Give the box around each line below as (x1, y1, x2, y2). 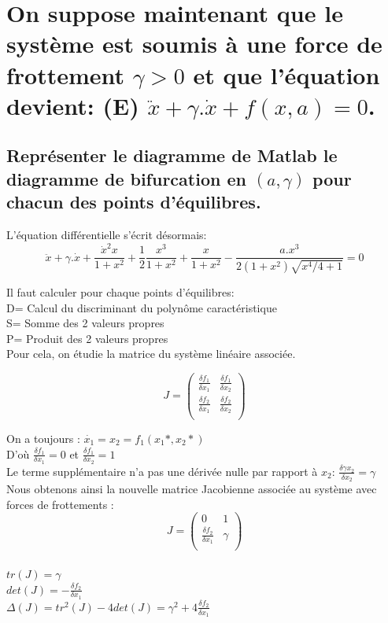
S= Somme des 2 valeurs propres (6, 315, 164, 331)
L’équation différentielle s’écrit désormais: (6, 226, 207, 242)
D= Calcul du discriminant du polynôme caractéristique (6, 299, 277, 315)
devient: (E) (6, 89, 139, 121)
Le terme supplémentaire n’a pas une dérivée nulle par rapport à (6, 463, 318, 479)
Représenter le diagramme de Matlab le (6, 143, 338, 168)
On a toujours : (6, 429, 80, 446)
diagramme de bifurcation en (6, 166, 246, 190)
